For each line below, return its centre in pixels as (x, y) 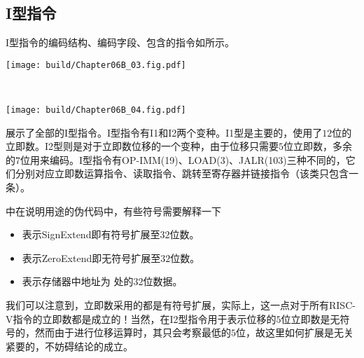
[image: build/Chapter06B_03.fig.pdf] (96, 65)
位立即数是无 (310, 318)
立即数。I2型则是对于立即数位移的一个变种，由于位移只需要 (142, 146)
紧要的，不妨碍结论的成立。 (69, 346)
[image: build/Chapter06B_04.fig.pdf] (96, 110)
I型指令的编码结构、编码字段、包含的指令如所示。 (120, 42)
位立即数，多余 (318, 146)
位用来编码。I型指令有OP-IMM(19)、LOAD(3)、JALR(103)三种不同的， (183, 159)
